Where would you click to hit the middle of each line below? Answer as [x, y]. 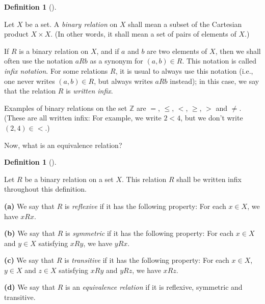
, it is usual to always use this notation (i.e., [184, 70]
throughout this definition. [45, 189]
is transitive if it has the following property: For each [147, 260]
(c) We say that [29, 260]
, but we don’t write [212, 118]
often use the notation [39, 61]
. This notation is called [219, 61]
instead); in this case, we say [215, 81]
